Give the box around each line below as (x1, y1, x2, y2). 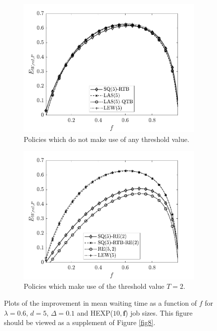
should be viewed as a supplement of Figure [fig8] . (4, 317, 156, 328)
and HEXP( (77, 307, 113, 318)
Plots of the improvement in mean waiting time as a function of (4, 297, 197, 308)
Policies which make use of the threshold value (24, 281, 165, 291)
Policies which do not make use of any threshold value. (24, 133, 189, 144)
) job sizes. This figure (125, 307, 193, 318)
